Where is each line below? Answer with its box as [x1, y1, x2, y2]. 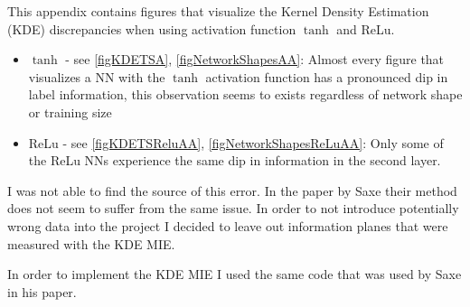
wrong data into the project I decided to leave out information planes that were [7, 216, 448, 235]
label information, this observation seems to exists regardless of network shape [28, 85, 463, 104]
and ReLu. [336, 19, 395, 38]
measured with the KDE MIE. [7, 234, 175, 253]
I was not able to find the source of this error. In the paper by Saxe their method [7, 181, 457, 200]
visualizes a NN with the [28, 67, 165, 86]
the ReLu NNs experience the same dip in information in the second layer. [28, 151, 441, 170]
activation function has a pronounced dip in [205, 67, 448, 86]
